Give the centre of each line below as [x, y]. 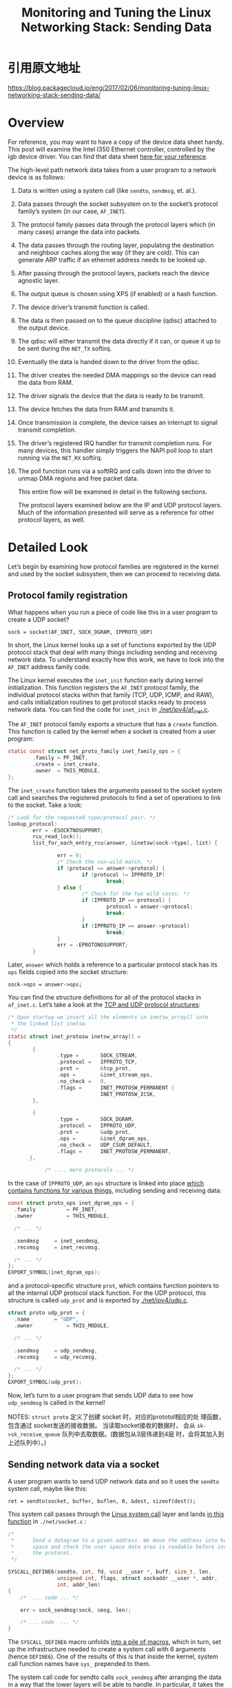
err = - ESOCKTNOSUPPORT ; [68, 830]
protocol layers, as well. [51, 519]
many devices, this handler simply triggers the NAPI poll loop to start [115, 450]
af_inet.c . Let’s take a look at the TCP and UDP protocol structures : [104, 1005]
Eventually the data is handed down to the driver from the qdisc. [109, 361]
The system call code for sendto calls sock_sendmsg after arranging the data [115, 1677]
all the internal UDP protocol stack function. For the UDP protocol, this [107, 1293]
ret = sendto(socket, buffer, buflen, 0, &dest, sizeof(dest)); [102, 1501]
